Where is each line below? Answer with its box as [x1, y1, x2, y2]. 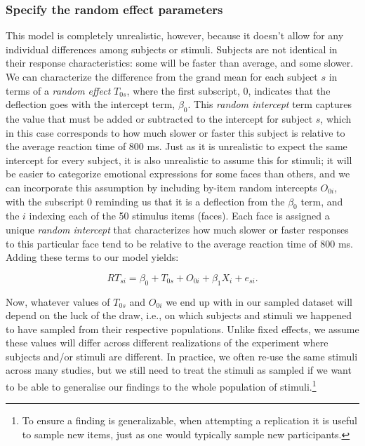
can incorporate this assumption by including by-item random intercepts [6, 180, 317, 194]
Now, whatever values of [6, 294, 110, 309]
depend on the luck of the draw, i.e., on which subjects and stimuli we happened [6, 308, 352, 323]
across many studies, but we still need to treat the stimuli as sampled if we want [6, 363, 352, 377]
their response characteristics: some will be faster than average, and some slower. [6, 55, 354, 70]
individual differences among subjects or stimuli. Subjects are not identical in [6, 41, 338, 56]
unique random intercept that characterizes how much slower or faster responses [6, 222, 349, 236]
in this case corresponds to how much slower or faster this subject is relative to [6, 125, 345, 140]
